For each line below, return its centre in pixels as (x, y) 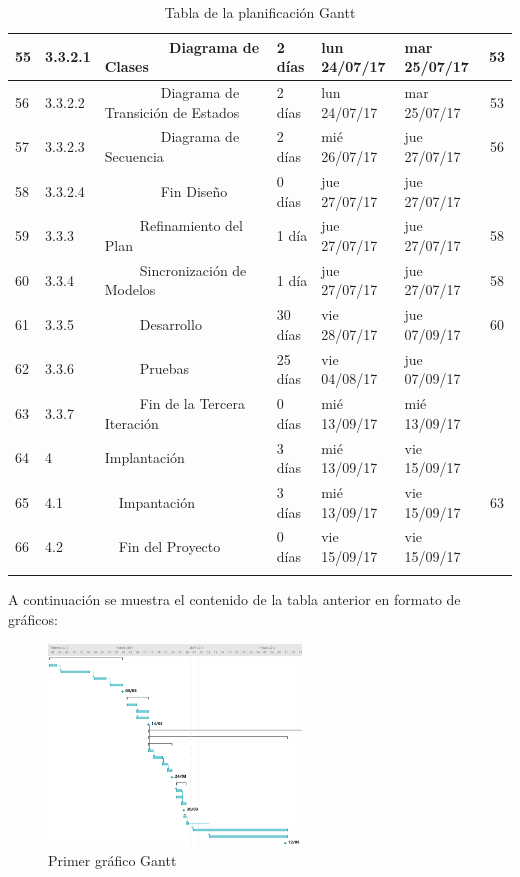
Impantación (156, 501)
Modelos (130, 289)
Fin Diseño (194, 190)
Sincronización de (193, 269)
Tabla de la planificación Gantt (260, 12)
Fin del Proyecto (169, 546)
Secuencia (134, 156)
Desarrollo (170, 324)
